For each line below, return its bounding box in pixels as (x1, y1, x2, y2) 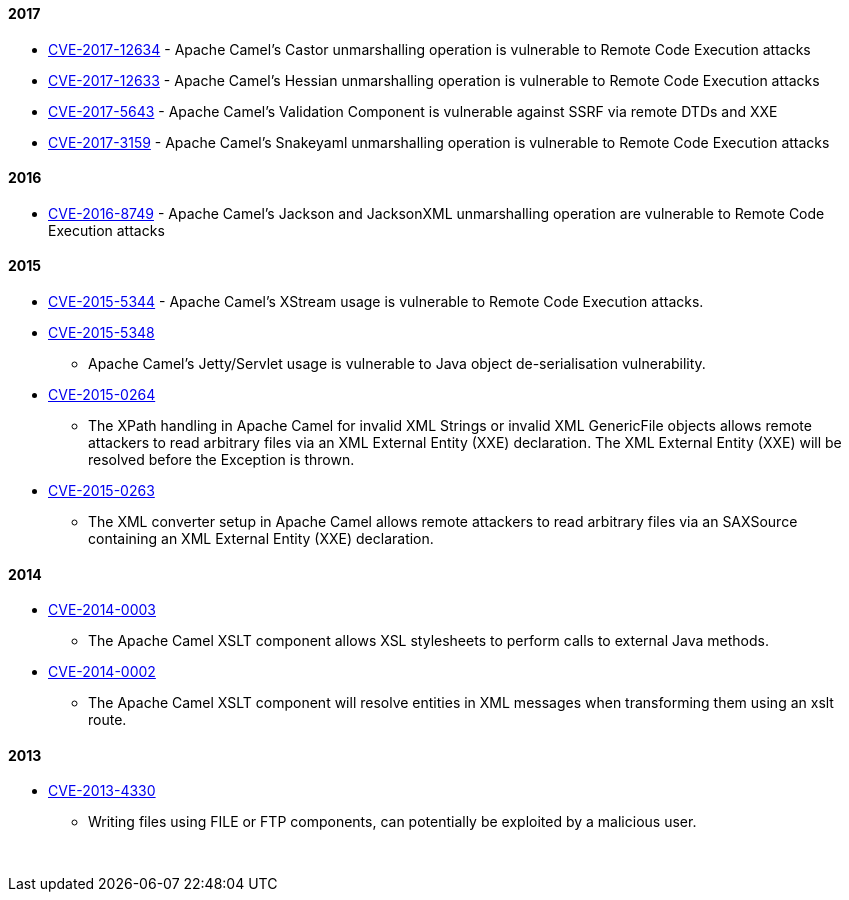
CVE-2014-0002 (48, 663, 156, 681)
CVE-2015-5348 (48, 324, 155, 342)
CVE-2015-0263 (48, 482, 155, 500)
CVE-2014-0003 (48, 601, 156, 619)
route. (88, 711, 127, 729)
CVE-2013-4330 (48, 782, 156, 800)
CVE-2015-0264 (48, 386, 156, 404)
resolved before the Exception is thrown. (88, 451, 355, 469)
